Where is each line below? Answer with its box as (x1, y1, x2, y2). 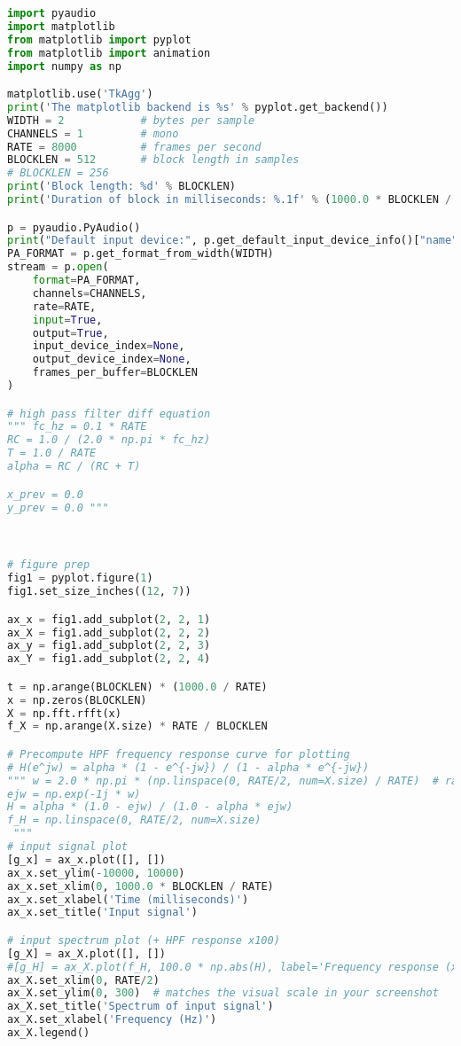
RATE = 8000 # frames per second (7, 140, 262, 153)
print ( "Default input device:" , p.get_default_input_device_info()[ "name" (7, 234, 458, 247)
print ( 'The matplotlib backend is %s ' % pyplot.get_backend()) (7, 100, 388, 113)
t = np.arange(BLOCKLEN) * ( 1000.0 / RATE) (7, 680, 268, 693)
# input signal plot (7, 840, 129, 854)
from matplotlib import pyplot (7, 33, 191, 46)
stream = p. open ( (7, 261, 109, 274)
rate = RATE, (32, 300, 97, 313)
